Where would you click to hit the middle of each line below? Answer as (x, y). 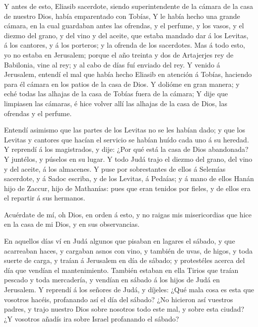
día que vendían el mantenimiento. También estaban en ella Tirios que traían (121, 270)
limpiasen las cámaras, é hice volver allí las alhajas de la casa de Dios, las (116, 103)
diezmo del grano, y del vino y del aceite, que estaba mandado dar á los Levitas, (126, 35)
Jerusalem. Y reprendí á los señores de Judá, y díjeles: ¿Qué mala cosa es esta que (129, 290)
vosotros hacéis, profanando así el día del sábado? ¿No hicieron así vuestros (119, 299)
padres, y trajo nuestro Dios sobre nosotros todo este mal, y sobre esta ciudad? (124, 309)
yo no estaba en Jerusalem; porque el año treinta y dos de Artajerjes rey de (119, 54)
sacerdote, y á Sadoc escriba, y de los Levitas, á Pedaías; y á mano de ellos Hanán (129, 178)
